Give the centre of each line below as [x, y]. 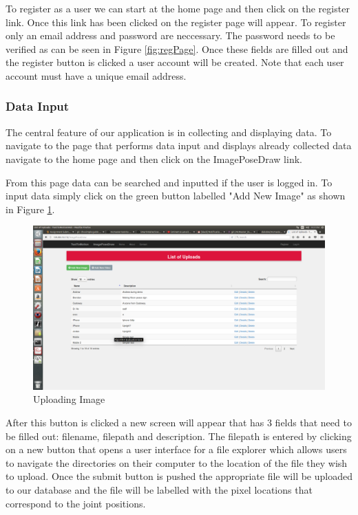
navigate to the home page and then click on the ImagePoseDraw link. [154, 158]
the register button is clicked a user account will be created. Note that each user [175, 62]
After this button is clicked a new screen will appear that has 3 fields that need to [179, 423]
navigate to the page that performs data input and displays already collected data [179, 145]
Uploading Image [69, 399]
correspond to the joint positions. [76, 503]
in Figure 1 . [30, 209]
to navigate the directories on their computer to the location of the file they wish [177, 462]
